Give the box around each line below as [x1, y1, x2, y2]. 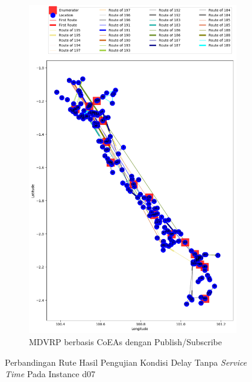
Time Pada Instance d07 [5, 368, 95, 380]
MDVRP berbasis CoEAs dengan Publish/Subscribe [29, 336, 222, 348]
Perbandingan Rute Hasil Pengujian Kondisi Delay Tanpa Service [5, 355, 247, 368]
